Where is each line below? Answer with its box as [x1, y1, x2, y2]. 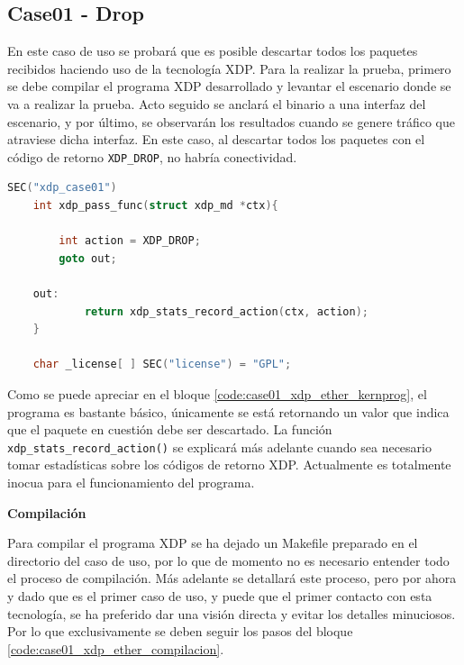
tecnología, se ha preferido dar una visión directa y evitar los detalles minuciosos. [7, 604, 456, 623]
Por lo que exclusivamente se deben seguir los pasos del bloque [7, 622, 353, 641]
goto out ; [59, 251, 117, 265]
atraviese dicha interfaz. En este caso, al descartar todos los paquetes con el [7, 130, 425, 149]
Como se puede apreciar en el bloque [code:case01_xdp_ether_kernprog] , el [7, 384, 427, 403]
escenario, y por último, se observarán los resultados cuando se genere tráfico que [7, 112, 455, 131]
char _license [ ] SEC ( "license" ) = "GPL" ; [32, 358, 292, 371]
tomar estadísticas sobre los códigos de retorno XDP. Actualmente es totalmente [7, 455, 451, 474]
